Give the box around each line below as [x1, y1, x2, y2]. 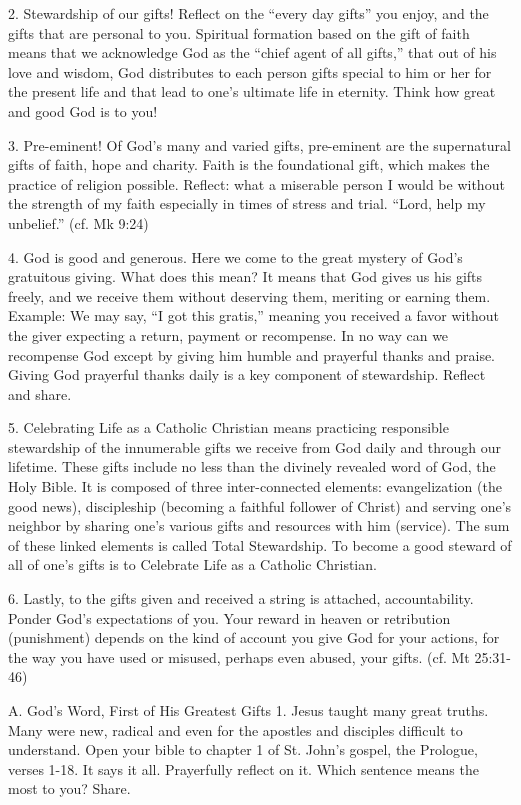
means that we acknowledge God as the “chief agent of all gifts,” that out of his [8, 42, 497, 63]
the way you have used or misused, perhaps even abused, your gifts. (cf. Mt [8, 646, 470, 667]
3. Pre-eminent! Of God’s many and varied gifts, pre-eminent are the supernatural [8, 134, 511, 155]
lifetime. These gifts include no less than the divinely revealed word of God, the [8, 456, 496, 477]
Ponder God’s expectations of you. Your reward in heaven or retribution [8, 607, 451, 628]
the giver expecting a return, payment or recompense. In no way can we [8, 324, 449, 345]
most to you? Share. [8, 778, 131, 799]
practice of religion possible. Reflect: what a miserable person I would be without [8, 173, 505, 194]
